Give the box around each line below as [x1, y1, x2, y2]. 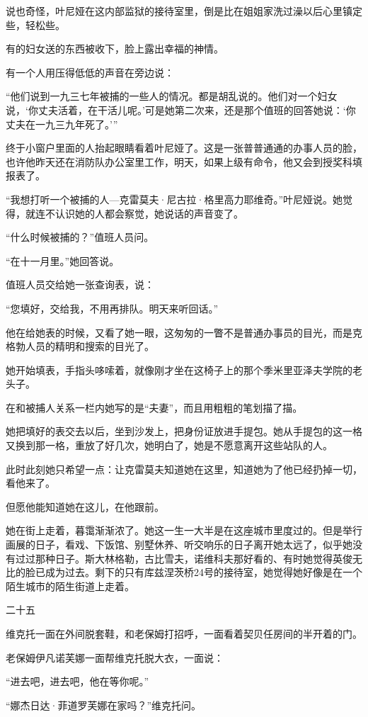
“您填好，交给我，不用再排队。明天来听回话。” [6, 300, 219, 315]
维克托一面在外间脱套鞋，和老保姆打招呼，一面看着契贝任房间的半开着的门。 [6, 626, 362, 640]
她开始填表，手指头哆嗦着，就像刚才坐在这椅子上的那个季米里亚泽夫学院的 [6, 362, 352, 377]
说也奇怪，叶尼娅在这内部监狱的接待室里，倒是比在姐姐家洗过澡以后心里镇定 [6, 4, 362, 18]
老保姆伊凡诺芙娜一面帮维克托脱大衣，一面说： [6, 650, 224, 665]
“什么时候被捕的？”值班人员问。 [6, 230, 154, 244]
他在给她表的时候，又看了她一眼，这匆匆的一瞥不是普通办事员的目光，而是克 [6, 324, 362, 339]
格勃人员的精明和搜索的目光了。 [6, 339, 154, 354]
